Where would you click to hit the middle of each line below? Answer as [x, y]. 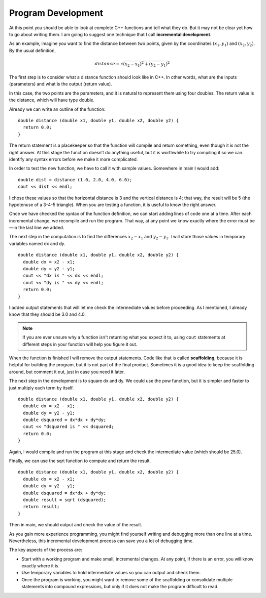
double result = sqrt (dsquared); [65, 500]
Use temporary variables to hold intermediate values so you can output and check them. [111, 573]
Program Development [56, 13]
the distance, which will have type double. [52, 100]
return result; [41, 507]
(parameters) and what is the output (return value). [61, 84]
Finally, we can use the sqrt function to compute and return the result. [80, 461]
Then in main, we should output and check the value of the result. [76, 525]
